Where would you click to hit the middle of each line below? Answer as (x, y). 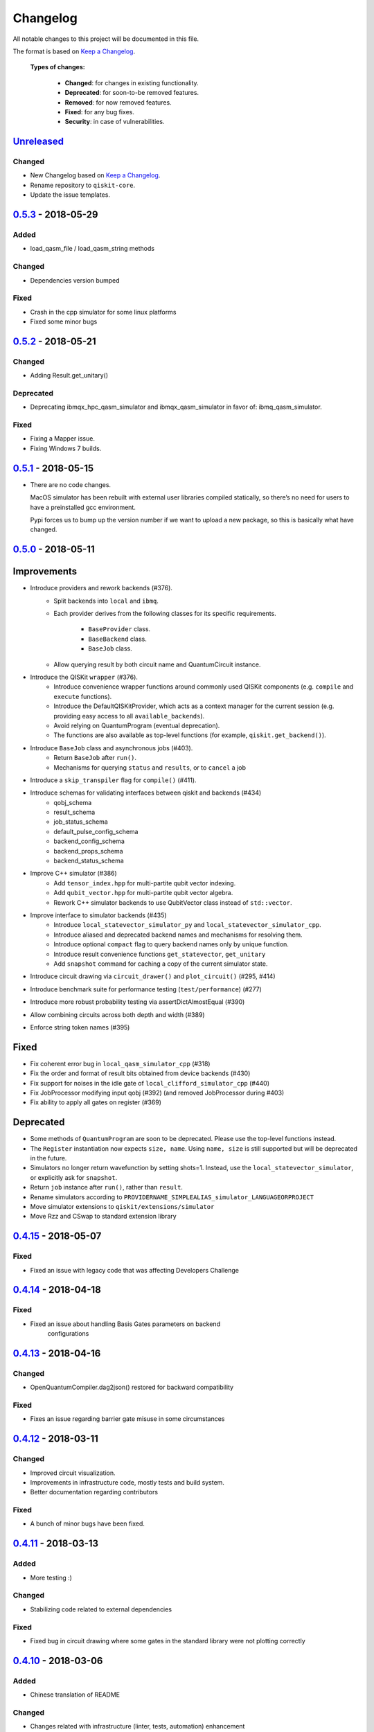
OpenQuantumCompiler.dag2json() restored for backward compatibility (132, 1387)
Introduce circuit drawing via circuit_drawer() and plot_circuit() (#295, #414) (153, 976)
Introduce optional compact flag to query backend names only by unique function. (171, 944)
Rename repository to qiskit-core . (83, 185)
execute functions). (83, 696)
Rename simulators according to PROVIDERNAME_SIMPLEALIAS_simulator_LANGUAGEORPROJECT (172, 1197)
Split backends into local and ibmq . (106, 601)
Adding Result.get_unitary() (69, 375)
